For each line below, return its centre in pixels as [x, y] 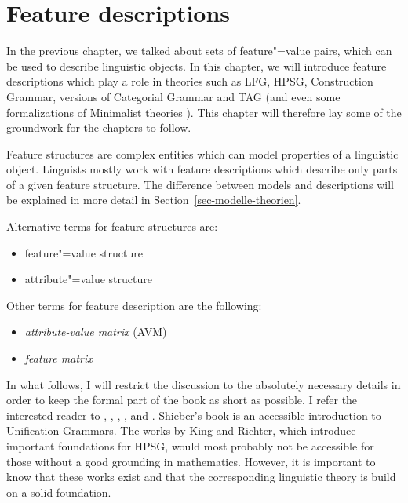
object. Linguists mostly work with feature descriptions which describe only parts [202, 169]
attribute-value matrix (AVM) [96, 332]
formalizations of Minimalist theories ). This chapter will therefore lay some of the [204, 112]
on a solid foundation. [59, 492]
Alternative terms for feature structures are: [112, 226]
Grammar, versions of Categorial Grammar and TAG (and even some [173, 96]
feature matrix [58, 358]
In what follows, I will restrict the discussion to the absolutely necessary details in [204, 384]
